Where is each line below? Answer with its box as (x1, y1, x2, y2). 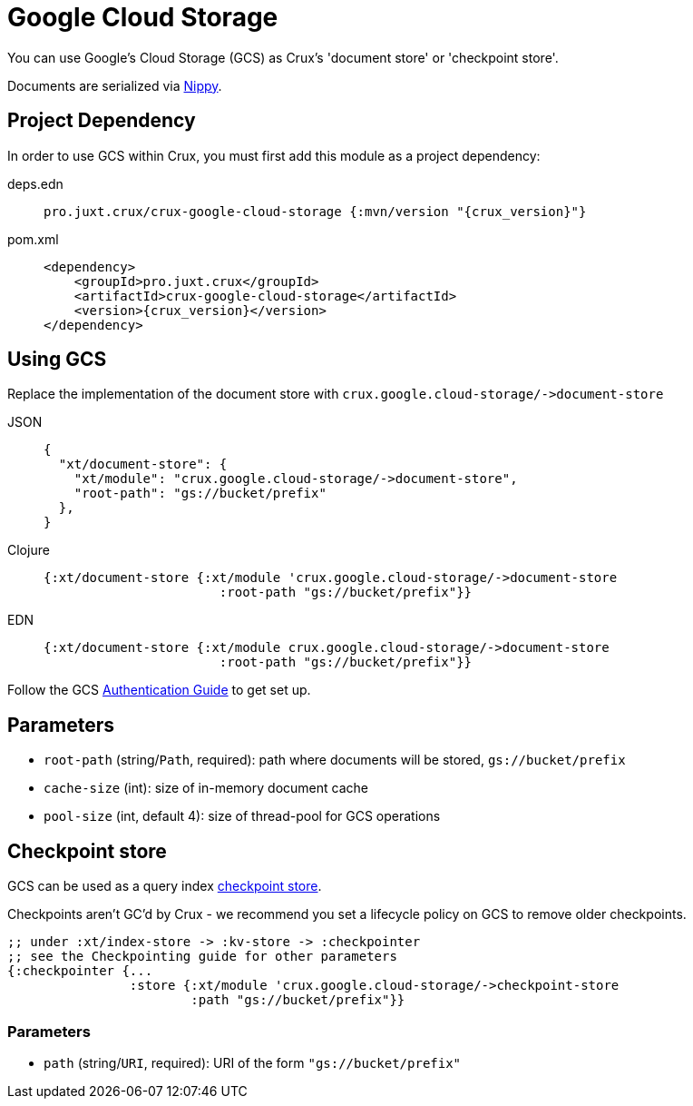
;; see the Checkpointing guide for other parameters (7, 949, 397, 964)
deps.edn (7, 175, 63, 192)
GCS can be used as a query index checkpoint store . (7, 878, 322, 894)
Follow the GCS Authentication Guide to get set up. (7, 682, 311, 698)
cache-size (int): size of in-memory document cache (44, 780, 368, 796)
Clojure (7, 542, 50, 558)
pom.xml (7, 231, 59, 247)
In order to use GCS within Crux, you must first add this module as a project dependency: (7, 147, 541, 163)
